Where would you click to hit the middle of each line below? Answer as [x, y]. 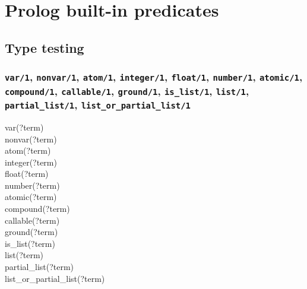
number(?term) [32, 185]
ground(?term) [31, 232]
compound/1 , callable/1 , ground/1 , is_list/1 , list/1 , [127, 90]
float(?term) [27, 174]
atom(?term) [28, 150]
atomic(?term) [31, 197]
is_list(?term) [30, 243]
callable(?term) [32, 220]
